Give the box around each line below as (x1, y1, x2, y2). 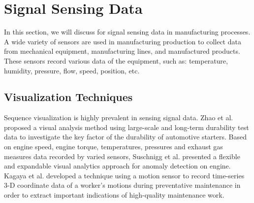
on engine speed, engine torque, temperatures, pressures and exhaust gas (4, 141, 223, 152)
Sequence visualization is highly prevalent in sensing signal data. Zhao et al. (4, 112, 233, 123)
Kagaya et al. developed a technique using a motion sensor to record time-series (4, 170, 245, 180)
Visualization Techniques (4, 89, 133, 104)
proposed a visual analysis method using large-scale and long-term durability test (4, 122, 249, 132)
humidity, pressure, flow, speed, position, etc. (4, 65, 140, 75)
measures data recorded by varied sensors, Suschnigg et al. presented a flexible (4, 151, 240, 161)
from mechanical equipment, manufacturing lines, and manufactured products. (4, 46, 240, 56)
